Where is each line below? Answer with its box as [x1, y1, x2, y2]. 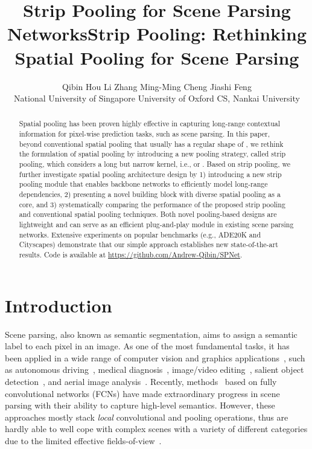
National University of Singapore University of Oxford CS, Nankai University [14, 92, 300, 105]
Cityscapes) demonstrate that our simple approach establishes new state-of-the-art [19, 239, 278, 250]
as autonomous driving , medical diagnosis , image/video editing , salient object [5, 363, 304, 376]
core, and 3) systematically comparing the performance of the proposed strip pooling [19, 199, 285, 209]
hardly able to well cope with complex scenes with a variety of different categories [5, 422, 308, 435]
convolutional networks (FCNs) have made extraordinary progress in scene [5, 387, 280, 399]
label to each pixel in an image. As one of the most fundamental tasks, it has [5, 340, 290, 352]
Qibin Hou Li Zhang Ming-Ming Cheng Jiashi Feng [62, 80, 252, 92]
